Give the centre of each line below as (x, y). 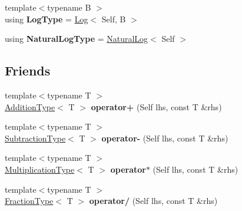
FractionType (29, 201)
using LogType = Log (47, 19)
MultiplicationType (40, 169)
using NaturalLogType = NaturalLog (77, 39)
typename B (69, 7)
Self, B (114, 19)
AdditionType (30, 106)
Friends (28, 70)
